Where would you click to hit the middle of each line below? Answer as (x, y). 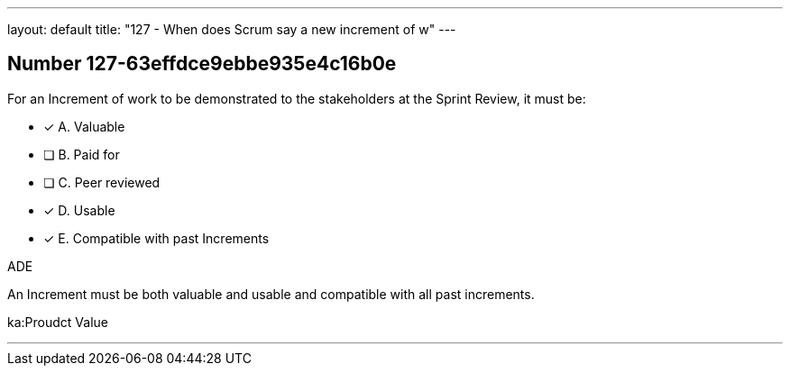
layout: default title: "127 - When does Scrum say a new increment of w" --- (232, 29)
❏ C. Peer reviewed (102, 182)
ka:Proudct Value (58, 322)
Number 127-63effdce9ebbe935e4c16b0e (202, 64)
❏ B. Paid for (82, 154)
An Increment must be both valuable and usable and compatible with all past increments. (271, 294)
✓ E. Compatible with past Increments (156, 238)
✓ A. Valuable (84, 126)
